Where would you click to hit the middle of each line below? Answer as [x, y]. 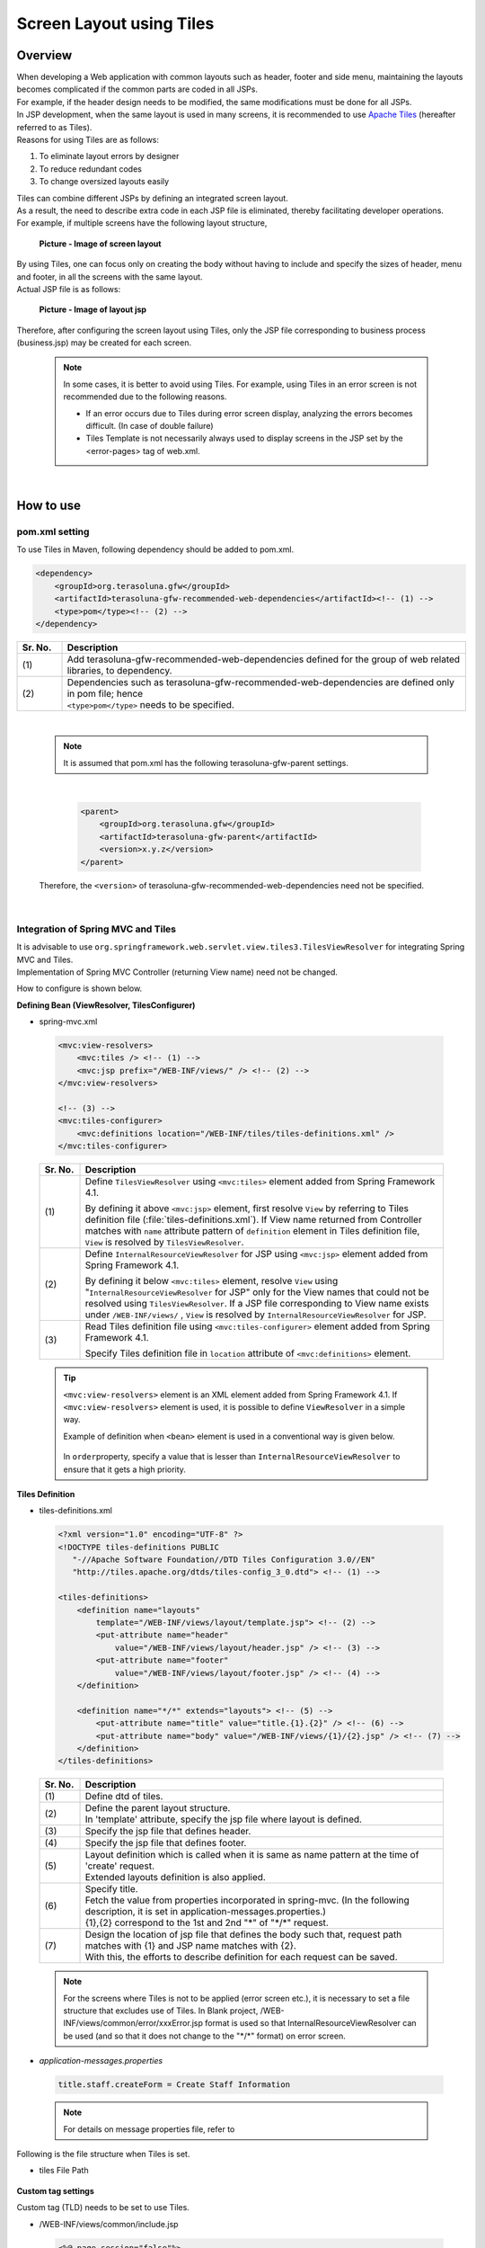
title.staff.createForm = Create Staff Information [174, 2085]
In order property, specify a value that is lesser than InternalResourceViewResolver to [232, 1457]
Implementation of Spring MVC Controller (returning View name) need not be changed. [177, 972]
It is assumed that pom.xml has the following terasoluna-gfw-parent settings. [206, 763]
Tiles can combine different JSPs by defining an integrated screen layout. [153, 198]
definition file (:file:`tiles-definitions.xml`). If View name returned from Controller [253, 1220]
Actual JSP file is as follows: [69, 289]
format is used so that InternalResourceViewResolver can [311, 2023]
